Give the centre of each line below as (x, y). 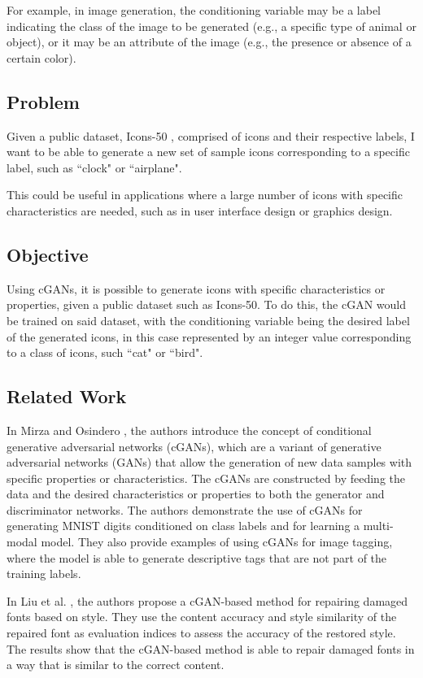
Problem (43, 101)
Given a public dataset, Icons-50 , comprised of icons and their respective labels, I (211, 135)
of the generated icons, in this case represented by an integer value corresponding (209, 336)
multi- (378, 526)
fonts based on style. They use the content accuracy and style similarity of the (202, 617)
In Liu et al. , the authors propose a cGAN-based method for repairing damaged (207, 600)
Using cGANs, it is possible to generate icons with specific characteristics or (196, 288)
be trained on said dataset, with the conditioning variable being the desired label (208, 320)
